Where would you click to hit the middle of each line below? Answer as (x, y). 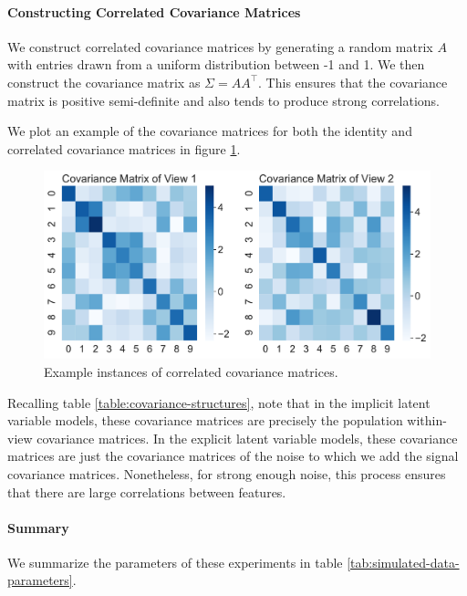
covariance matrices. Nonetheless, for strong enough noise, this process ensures (227, 473)
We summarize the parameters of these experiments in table (175, 562)
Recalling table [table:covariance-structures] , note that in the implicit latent (219, 402)
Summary (38, 527)
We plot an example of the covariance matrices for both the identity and (210, 131)
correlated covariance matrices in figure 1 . (124, 148)
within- (427, 420)
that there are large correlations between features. (147, 491)
